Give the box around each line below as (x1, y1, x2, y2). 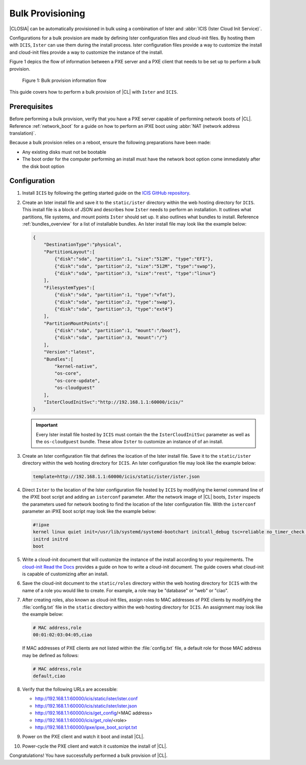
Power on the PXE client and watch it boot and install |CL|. (22, 734, 145, 740)
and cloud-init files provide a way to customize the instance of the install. (9, 49, 163, 55)
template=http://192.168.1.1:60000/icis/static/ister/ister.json (33, 474, 200, 479)
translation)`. (9, 130, 36, 136)
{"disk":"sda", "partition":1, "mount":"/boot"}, (54, 328, 181, 333)
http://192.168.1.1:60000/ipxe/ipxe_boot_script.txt (35, 724, 137, 730)
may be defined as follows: (22, 652, 79, 658)
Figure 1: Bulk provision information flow (22, 77, 107, 83)
